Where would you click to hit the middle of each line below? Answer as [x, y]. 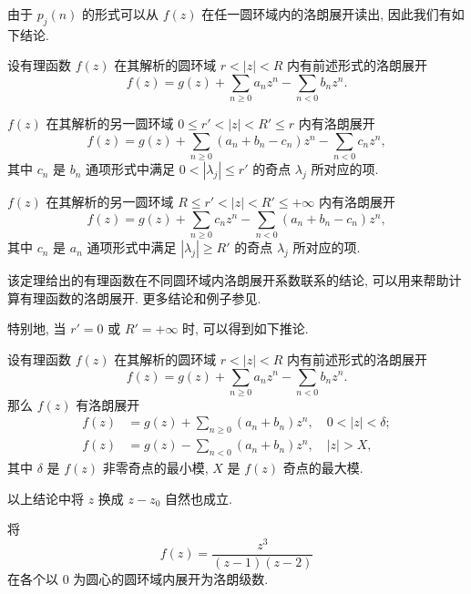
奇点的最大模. [323, 468]
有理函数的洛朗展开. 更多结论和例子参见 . [140, 297]
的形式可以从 [121, 14]
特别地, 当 [37, 328]
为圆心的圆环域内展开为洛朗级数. [171, 579]
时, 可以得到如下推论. [246, 328]
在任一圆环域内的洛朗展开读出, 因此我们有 [327, 14]
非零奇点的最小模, [155, 468]
